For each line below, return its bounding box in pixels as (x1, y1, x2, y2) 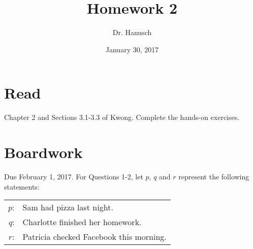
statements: (4, 181, 40, 192)
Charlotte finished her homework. (22, 216, 142, 228)
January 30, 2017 (105, 44, 159, 54)
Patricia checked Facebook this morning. (22, 231, 167, 243)
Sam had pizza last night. (22, 201, 113, 213)
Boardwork (4, 142, 83, 163)
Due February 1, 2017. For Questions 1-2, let (4, 171, 143, 181)
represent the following (178, 171, 249, 181)
